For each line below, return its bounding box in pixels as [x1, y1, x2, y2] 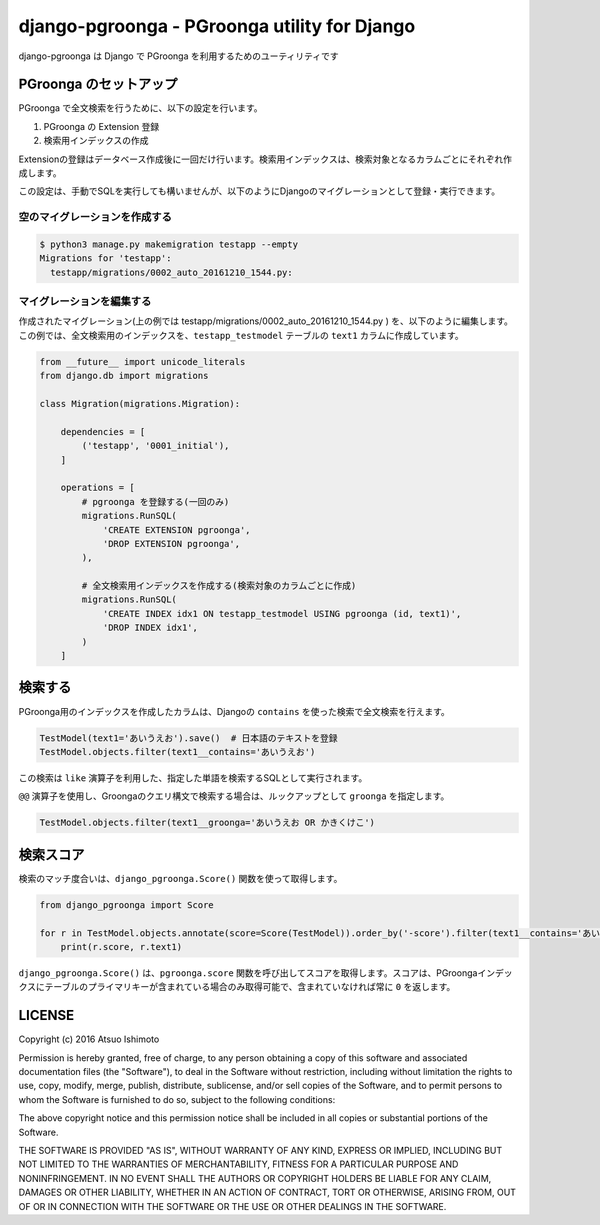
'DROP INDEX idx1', [102, 622, 199, 634]
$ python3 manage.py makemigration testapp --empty [39, 238, 299, 250]
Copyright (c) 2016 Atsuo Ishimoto [18, 1033, 160, 1045]
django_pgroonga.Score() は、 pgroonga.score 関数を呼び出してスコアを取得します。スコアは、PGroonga [18, 966, 478, 979]
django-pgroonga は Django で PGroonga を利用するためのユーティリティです [18, 50, 339, 62]
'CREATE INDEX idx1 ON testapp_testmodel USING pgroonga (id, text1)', [102, 608, 462, 619]
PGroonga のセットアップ [18, 76, 178, 93]
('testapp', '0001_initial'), [81, 440, 230, 452]
